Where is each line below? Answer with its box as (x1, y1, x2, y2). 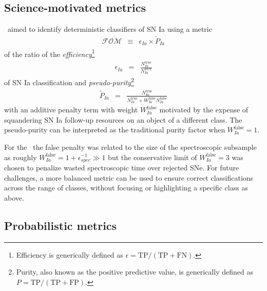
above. (4, 192, 24, 203)
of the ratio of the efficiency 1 (4, 47, 95, 59)
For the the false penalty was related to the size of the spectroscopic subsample (4, 141, 257, 152)
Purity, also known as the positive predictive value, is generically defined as (16, 266, 253, 277)
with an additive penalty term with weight (4, 104, 138, 115)
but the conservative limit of (108, 151, 197, 162)
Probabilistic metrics (4, 217, 117, 233)
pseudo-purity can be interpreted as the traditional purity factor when (4, 124, 225, 135)
